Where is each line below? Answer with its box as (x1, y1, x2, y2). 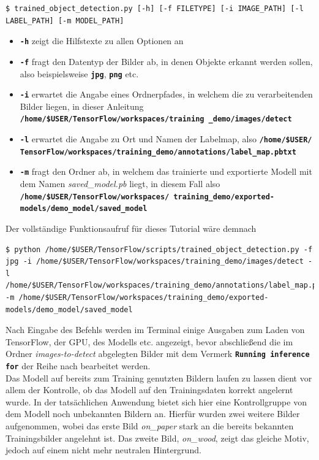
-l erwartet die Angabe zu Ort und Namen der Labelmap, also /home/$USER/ (20, 132, 312, 145)
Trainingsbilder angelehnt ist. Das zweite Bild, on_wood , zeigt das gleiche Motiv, (6, 431, 309, 444)
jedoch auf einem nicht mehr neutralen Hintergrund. (6, 443, 201, 456)
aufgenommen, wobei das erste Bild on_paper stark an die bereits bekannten (6, 419, 294, 432)
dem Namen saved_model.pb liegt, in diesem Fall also (20, 177, 220, 190)
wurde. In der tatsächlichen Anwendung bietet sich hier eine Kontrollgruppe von (6, 395, 307, 408)
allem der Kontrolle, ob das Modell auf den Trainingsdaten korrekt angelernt (6, 383, 293, 396)
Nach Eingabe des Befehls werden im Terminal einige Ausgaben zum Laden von (6, 323, 305, 336)
